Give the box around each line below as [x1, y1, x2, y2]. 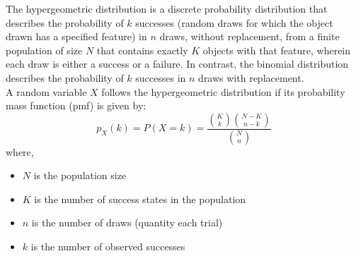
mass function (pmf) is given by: [6, 98, 147, 113]
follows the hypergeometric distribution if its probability [101, 84, 345, 99]
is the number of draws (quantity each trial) [31, 215, 223, 230]
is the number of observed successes [30, 239, 185, 253]
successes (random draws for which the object [135, 15, 333, 30]
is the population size [33, 168, 127, 183]
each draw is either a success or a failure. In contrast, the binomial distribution [6, 56, 349, 71]
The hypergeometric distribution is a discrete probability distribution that [6, 1, 328, 16]
